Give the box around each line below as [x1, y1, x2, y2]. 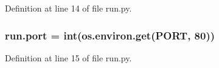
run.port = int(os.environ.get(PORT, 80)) [5, 27, 215, 42]
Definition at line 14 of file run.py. [5, 2, 132, 14]
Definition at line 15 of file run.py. [5, 51, 132, 64]
